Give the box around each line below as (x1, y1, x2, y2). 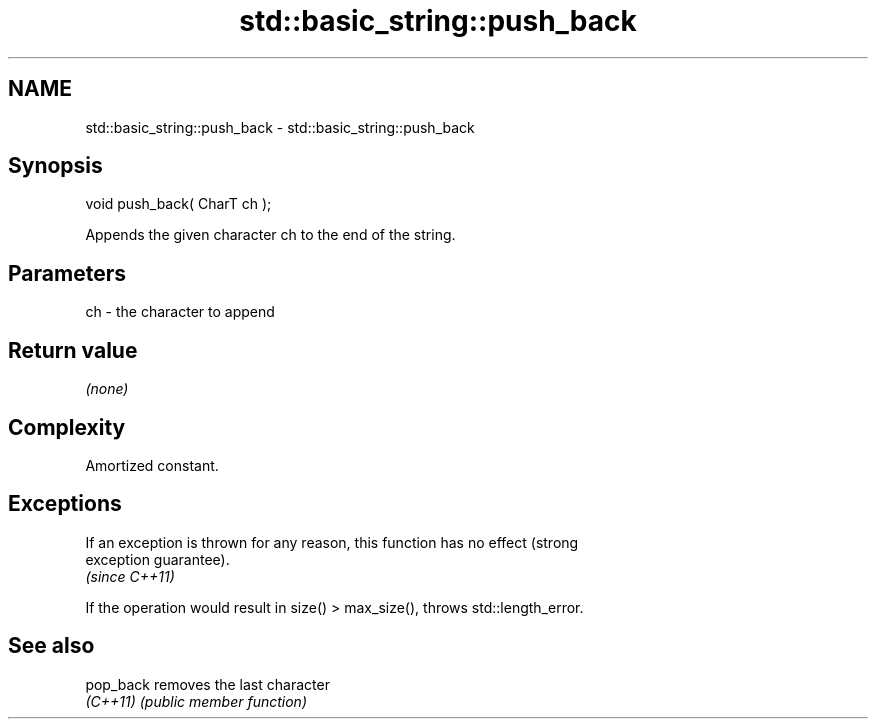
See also (8, 633, 95, 659)
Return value (8, 337, 138, 363)
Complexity (8, 414, 126, 440)
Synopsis (8, 153, 103, 179)
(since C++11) (85, 567, 175, 585)
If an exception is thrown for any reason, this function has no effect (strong (85, 533, 579, 551)
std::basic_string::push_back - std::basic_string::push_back (85, 118, 475, 136)
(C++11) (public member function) (85, 692, 307, 710)
